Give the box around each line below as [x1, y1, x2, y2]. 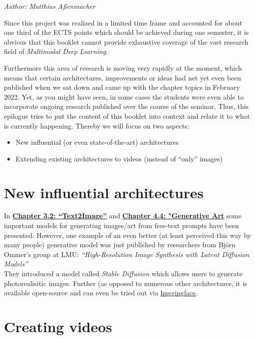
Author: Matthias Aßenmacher [4, 1, 96, 11]
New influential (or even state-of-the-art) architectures [15, 137, 179, 147]
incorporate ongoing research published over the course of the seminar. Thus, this [4, 101, 249, 111]
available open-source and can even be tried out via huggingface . [4, 287, 198, 298]
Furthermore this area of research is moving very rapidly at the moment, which [4, 62, 242, 73]
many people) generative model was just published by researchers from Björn [4, 239, 236, 250]
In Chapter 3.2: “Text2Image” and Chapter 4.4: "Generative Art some [4, 210, 242, 221]
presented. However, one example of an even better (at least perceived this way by [4, 230, 251, 240]
